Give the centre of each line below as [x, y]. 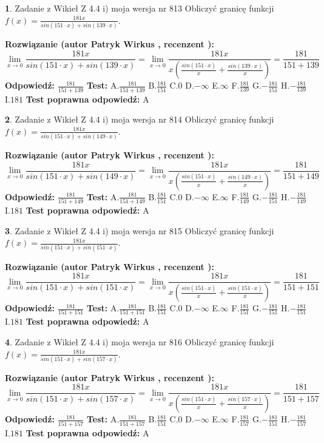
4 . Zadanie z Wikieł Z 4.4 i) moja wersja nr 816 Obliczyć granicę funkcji [140, 341]
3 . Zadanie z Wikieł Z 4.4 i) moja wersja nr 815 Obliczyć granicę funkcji [140, 230]
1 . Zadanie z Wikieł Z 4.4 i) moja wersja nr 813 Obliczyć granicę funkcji [140, 8]
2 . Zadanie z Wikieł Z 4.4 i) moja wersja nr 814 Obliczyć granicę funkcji [140, 119]
